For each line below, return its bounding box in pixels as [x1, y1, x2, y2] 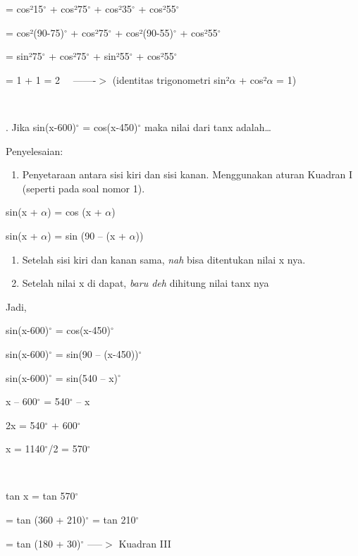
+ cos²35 [94, 1, 132, 16]
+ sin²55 [93, 49, 130, 63]
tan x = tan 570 [6, 488, 75, 503]
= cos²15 [6, 1, 44, 16]
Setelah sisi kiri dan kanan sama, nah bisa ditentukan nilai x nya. [22, 252, 306, 266]
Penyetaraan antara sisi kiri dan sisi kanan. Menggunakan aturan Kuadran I [22, 167, 353, 182]
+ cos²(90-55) [115, 25, 174, 39]
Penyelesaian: [6, 143, 63, 158]
